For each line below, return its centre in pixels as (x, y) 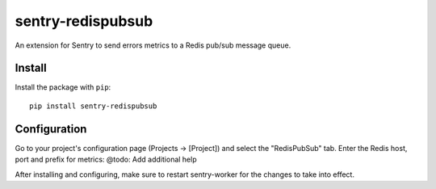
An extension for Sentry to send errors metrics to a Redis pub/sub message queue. (153, 45)
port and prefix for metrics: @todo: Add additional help (106, 160)
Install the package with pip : (63, 87)
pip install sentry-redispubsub (93, 106)
